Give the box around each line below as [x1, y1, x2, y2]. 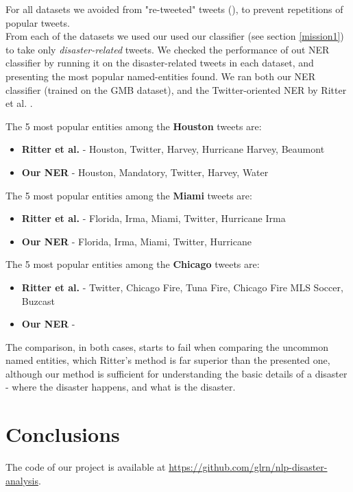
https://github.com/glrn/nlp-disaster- [169, 460, 328, 474]
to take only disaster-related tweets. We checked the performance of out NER [5, 42, 330, 56]
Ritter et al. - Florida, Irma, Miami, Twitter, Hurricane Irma [21, 211, 286, 225]
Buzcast [21, 293, 55, 308]
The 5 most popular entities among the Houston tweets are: [5, 119, 262, 133]
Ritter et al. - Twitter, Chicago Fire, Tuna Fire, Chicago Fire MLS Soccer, [21, 280, 343, 294]
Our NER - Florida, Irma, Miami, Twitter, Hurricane [21, 234, 252, 248]
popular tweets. [5, 15, 70, 29]
